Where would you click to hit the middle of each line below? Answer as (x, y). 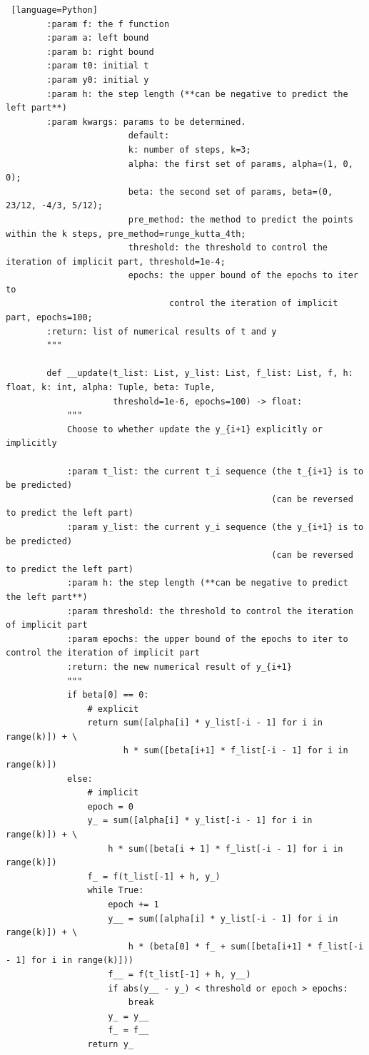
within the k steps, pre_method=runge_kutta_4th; (126, 234)
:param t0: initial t (98, 66)
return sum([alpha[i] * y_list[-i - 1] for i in (205, 723)
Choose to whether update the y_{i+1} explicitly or (194, 429)
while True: (116, 891)
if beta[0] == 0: (108, 695)
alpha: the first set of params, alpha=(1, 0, (241, 164)
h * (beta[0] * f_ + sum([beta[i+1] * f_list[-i (246, 946)
